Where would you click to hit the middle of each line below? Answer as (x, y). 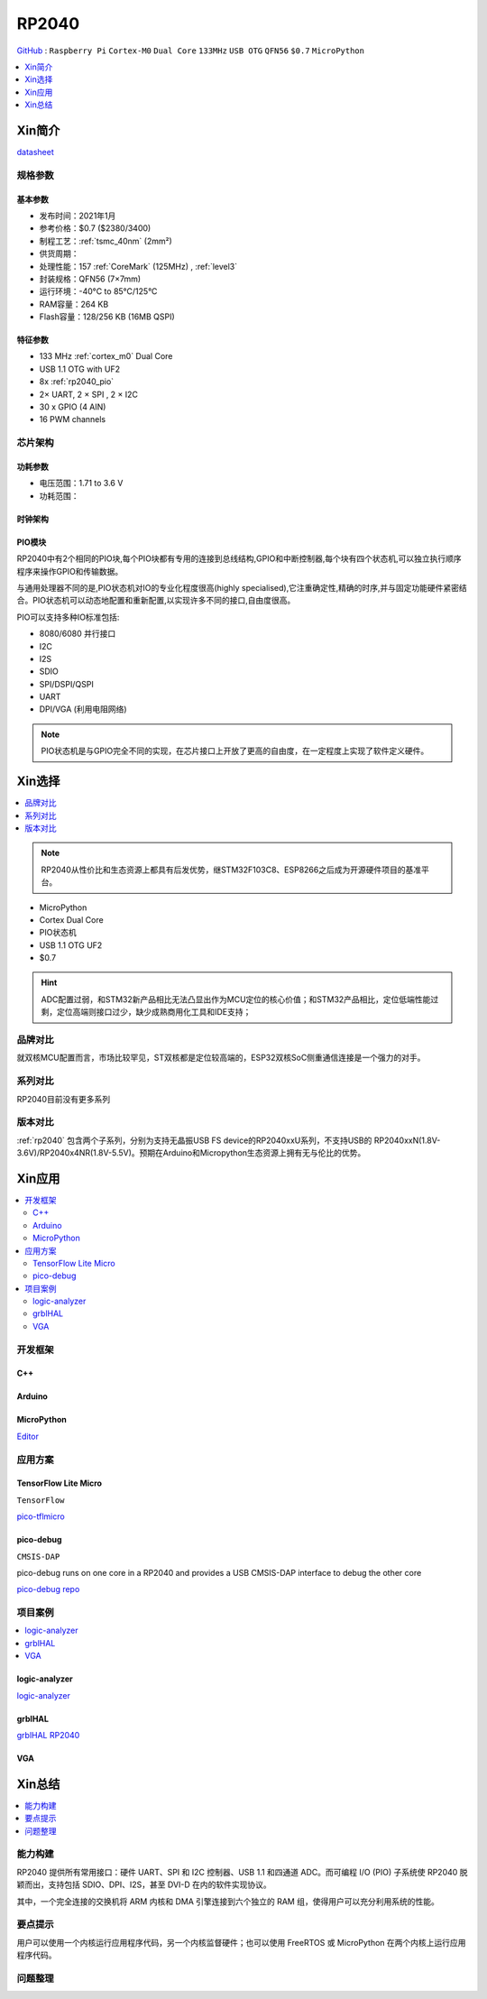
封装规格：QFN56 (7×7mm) (90, 279)
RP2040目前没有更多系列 (64, 1099)
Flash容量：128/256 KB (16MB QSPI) (107, 317)
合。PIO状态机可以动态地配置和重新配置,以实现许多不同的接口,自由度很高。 (156, 601)
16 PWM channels (73, 419)
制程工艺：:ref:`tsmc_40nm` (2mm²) (106, 241)
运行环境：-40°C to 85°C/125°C (98, 291)
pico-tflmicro (41, 1516)
